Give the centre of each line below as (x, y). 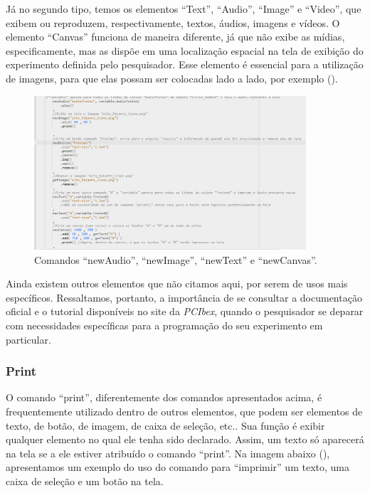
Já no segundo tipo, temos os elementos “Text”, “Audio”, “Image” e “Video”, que (184, 9)
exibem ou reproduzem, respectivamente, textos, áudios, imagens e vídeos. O (173, 22)
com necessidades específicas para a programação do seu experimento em (164, 325)
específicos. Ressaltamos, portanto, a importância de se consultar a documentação (184, 297)
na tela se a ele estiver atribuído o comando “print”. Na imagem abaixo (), (168, 453)
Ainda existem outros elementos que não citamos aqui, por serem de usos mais (177, 283)
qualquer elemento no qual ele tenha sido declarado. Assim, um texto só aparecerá (185, 439)
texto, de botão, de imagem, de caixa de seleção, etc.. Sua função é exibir (165, 425)
